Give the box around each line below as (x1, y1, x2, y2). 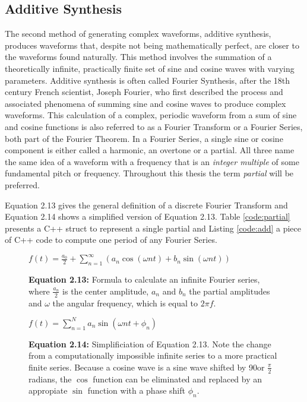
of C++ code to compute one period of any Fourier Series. (5, 233, 217, 246)
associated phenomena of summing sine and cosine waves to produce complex (5, 97, 286, 109)
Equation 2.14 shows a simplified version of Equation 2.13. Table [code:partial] (5, 210, 290, 223)
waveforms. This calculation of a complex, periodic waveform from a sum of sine (5, 109, 297, 121)
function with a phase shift (87, 384, 185, 397)
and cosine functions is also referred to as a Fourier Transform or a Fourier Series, (5, 120, 303, 132)
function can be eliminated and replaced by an (93, 372, 262, 385)
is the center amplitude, (62, 284, 149, 297)
